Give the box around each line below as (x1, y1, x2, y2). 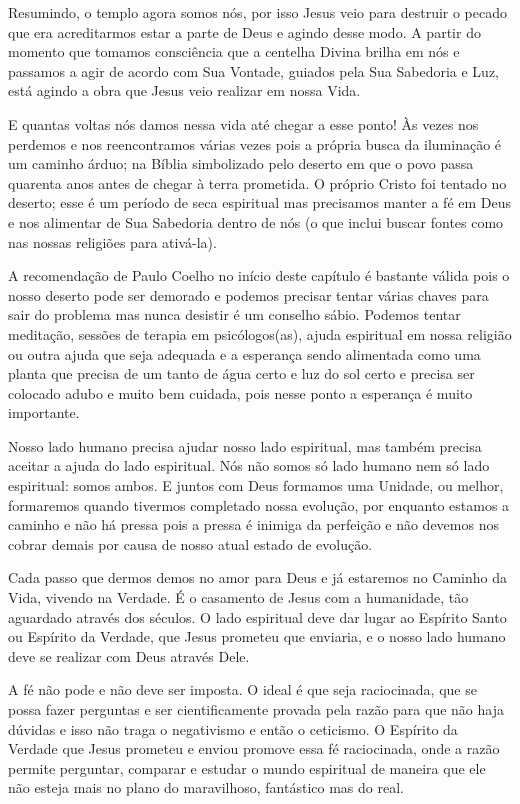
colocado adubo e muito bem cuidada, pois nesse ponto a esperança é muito (8, 382, 473, 403)
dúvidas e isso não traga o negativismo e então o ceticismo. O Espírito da (8, 718, 458, 739)
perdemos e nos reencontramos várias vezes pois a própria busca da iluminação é (8, 133, 502, 154)
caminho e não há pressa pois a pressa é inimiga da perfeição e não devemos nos (8, 514, 499, 535)
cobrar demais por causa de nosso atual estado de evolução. (8, 533, 373, 554)
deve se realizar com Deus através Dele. (8, 645, 250, 666)
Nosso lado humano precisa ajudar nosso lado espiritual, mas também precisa (8, 435, 482, 456)
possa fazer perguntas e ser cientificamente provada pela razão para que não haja (8, 699, 504, 719)
